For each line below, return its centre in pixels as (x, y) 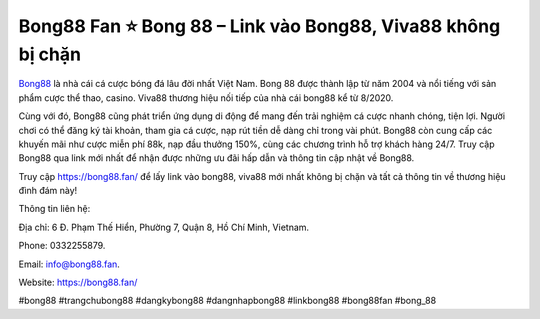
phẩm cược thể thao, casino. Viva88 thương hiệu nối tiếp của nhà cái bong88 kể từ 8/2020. (206, 97)
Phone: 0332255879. (62, 246)
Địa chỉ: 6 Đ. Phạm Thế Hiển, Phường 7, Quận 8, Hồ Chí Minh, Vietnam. (164, 227)
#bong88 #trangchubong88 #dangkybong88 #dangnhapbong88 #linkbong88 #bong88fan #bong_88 (227, 301)
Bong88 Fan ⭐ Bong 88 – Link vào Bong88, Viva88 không (259, 26)
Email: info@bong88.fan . (69, 264)
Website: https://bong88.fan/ (78, 282)
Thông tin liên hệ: (54, 209)
